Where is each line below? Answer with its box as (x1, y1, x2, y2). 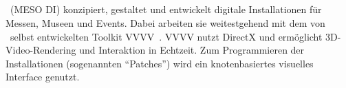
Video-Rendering (6, 43, 76, 57)
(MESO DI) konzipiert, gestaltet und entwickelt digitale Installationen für (10, 2, 322, 16)
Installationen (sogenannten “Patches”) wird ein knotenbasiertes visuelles (6, 56, 314, 70)
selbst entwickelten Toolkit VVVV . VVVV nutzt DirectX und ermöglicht (10, 29, 323, 43)
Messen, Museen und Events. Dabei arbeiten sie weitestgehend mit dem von (6, 15, 325, 30)
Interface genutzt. (6, 69, 80, 84)
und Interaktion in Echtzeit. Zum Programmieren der (79, 43, 305, 57)
